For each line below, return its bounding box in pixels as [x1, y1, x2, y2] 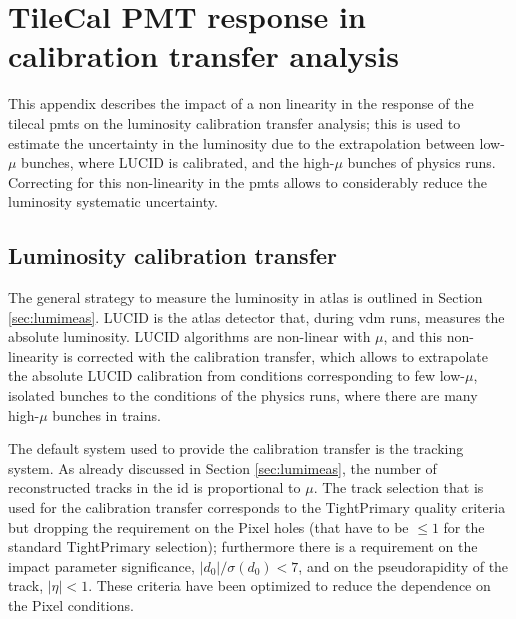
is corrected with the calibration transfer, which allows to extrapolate [63, 345, 489, 366]
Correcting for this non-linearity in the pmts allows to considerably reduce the [8, 171, 487, 192]
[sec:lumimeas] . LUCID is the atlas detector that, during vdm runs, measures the [8, 306, 505, 327]
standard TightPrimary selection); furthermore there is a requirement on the [8, 536, 478, 557]
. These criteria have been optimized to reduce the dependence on [88, 575, 491, 596]
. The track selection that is [313, 477, 484, 498]
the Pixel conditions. [8, 594, 134, 615]
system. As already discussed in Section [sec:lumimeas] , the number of [8, 457, 437, 478]
